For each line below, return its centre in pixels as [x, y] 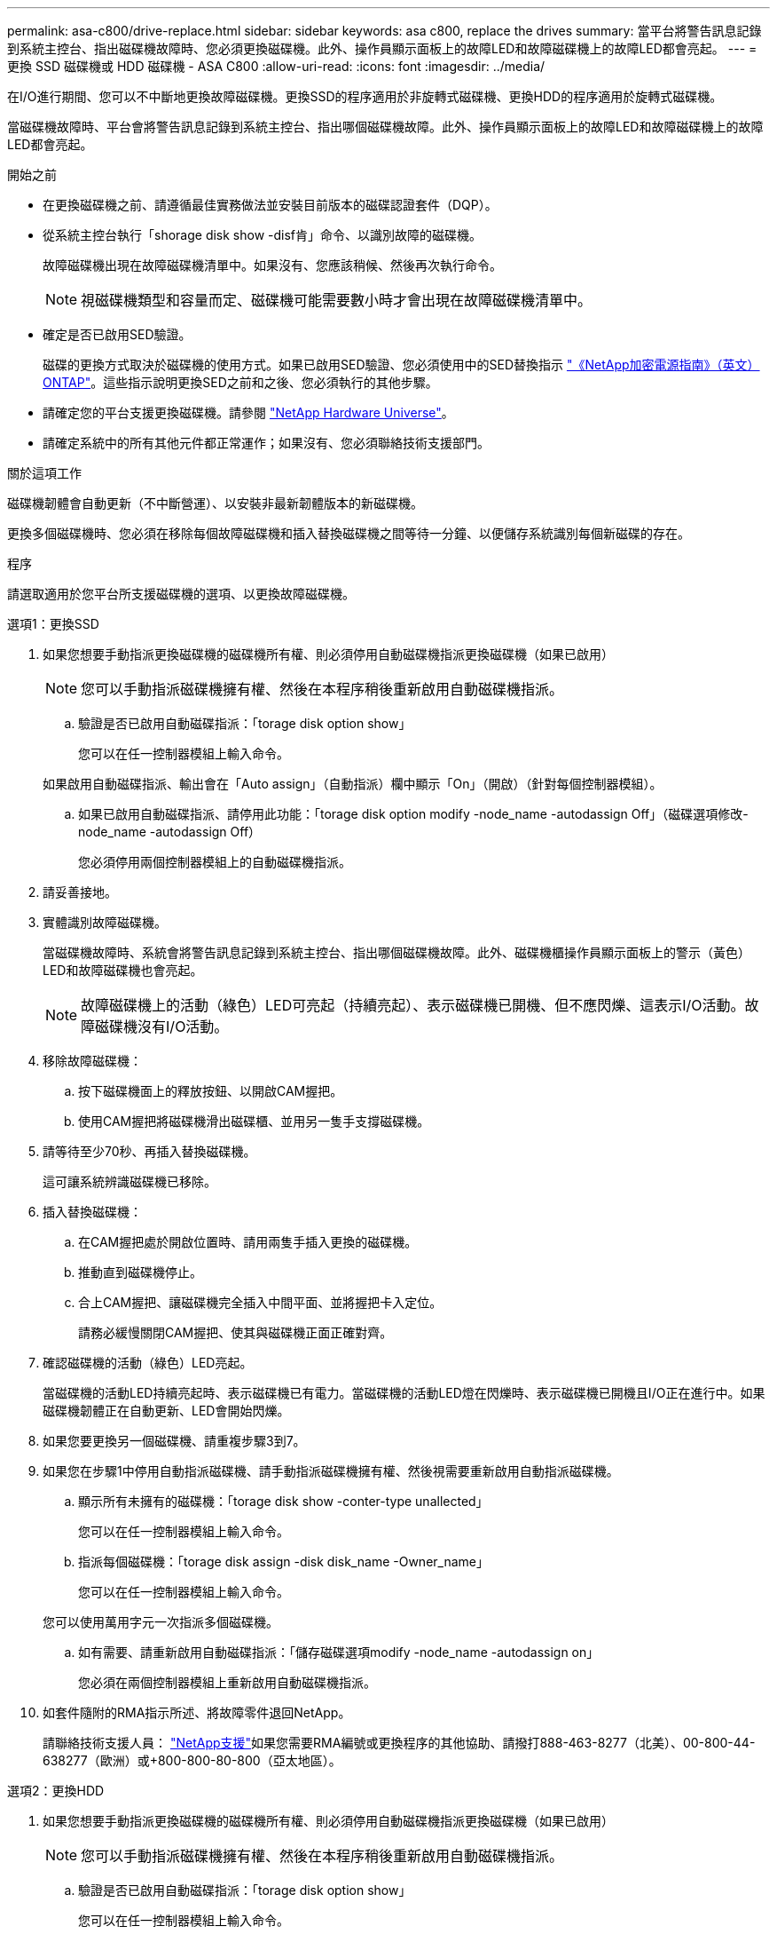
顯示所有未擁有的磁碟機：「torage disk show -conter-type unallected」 [283, 1501]
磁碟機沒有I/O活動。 [162, 1026]
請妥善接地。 [80, 892]
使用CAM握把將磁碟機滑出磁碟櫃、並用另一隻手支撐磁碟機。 [254, 1121]
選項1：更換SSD [53, 624]
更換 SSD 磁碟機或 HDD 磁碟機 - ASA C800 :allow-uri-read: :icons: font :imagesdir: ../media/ [276, 66]
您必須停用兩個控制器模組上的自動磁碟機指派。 [215, 862]
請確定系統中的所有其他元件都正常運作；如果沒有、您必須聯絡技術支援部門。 [266, 443]
